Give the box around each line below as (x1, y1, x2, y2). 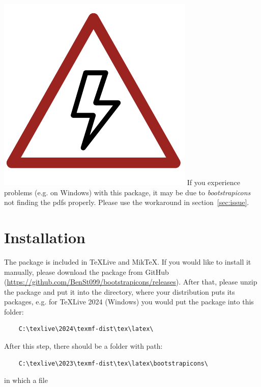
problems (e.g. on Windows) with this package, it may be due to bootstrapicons (4, 187, 251, 197)
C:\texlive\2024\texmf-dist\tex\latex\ (18, 325, 154, 333)
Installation (4, 226, 85, 247)
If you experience (187, 177, 240, 187)
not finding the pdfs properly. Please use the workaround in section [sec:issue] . (4, 197, 249, 208)
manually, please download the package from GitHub (4, 266, 169, 277)
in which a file (4, 375, 48, 385)
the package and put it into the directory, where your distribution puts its (4, 286, 235, 297)
